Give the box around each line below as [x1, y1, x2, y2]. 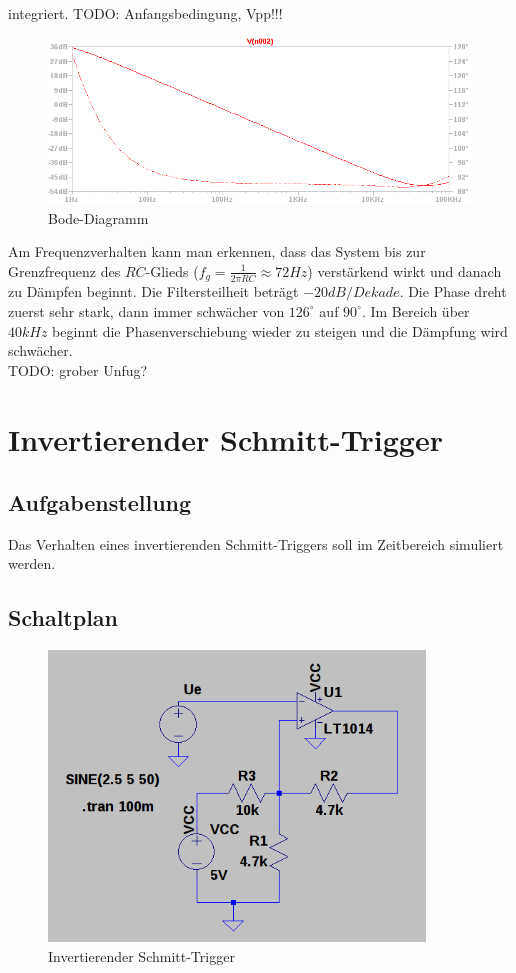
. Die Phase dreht [399, 281, 507, 302]
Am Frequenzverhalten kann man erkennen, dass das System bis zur [8, 241, 426, 262]
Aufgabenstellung [8, 487, 192, 518]
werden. [8, 553, 56, 574]
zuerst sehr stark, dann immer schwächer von [8, 300, 285, 321]
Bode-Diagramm [48, 207, 149, 228]
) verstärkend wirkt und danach [307, 260, 502, 281]
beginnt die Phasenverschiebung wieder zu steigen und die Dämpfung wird [52, 320, 508, 341]
